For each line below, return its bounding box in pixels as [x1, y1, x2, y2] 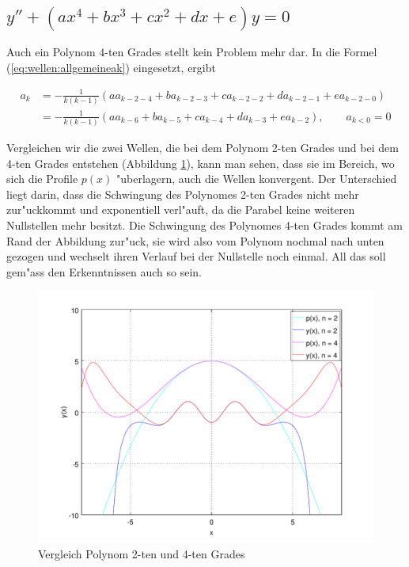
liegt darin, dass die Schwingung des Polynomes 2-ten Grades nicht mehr [6, 185, 359, 202]
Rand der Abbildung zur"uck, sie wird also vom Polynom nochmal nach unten [6, 232, 384, 249]
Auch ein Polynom [6, 44, 96, 60]
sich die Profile [6, 170, 78, 187]
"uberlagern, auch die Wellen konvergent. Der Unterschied [116, 170, 397, 187]
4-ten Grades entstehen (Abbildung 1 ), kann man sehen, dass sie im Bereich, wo [6, 154, 395, 171]
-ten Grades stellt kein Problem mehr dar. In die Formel [104, 44, 377, 60]
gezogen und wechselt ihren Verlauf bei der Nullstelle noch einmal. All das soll [6, 248, 386, 264]
